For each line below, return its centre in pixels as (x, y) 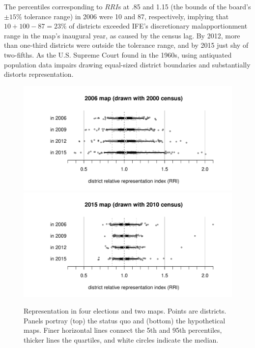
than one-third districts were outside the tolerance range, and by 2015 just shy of (126, 45)
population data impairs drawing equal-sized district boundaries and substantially (127, 64)
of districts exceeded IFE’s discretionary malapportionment (158, 26)
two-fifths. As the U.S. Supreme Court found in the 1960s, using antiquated (118, 54)
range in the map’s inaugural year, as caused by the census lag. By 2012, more (122, 35)
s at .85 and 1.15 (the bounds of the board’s (184, 6)
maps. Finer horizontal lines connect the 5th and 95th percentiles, (123, 330)
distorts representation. (39, 74)
